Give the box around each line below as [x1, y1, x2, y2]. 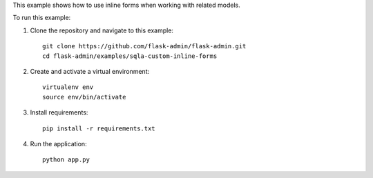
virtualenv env [42, 83, 94, 91]
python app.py [42, 156, 90, 164]
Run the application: [30, 139, 87, 148]
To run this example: [12, 14, 71, 22]
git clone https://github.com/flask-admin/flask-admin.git [42, 42, 247, 50]
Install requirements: [30, 108, 88, 117]
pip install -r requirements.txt [42, 124, 155, 132]
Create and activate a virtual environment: [30, 67, 150, 75]
